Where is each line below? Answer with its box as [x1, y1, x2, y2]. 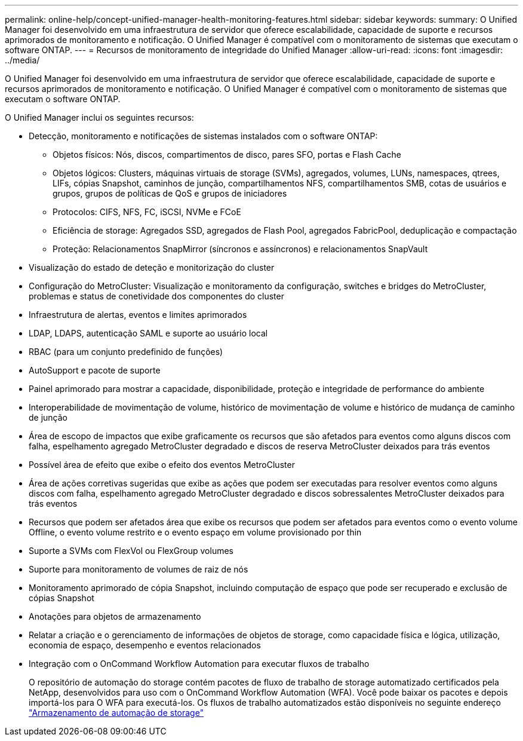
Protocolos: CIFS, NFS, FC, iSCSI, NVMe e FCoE [53, 207, 241, 217]
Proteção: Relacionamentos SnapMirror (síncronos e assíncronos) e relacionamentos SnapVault [53, 244, 428, 254]
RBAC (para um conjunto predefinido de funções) [29, 347, 223, 357]
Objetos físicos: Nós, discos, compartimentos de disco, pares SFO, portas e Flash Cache [53, 149, 401, 160]
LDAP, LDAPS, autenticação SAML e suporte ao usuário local [29, 328, 268, 338]
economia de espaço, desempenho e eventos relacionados [29, 640, 261, 650]
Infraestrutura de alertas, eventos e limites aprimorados [29, 310, 247, 320]
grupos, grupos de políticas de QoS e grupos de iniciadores [53, 188, 287, 198]
